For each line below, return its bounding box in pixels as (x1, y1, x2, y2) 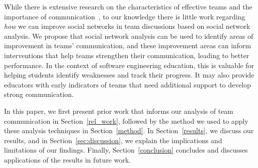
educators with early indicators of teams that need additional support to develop (4, 79, 251, 89)
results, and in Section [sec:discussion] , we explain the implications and (4, 135, 222, 145)
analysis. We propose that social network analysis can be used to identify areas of (4, 30, 254, 41)
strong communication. (4, 89, 74, 99)
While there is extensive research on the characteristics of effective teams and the (4, 1, 253, 11)
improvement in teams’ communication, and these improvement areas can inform (4, 40, 252, 51)
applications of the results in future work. (4, 154, 131, 165)
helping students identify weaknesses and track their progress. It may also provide (4, 70, 255, 80)
